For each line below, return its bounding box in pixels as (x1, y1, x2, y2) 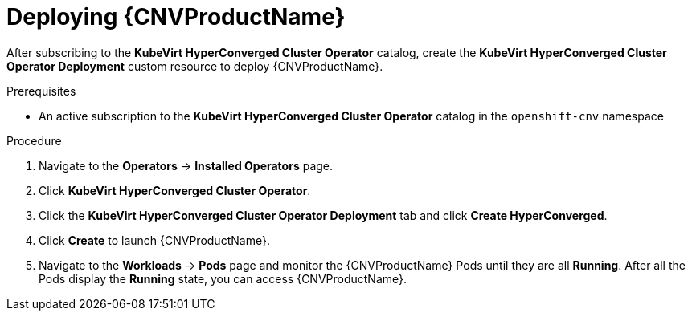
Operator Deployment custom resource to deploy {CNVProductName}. (6, 59, 383, 73)
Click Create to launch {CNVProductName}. (39, 233, 270, 247)
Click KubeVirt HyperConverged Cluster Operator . (39, 183, 311, 197)
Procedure (6, 133, 62, 148)
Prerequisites (6, 83, 76, 98)
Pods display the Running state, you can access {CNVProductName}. (39, 271, 407, 286)
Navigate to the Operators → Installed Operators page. (39, 158, 334, 173)
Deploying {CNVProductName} (6, 3, 346, 30)
